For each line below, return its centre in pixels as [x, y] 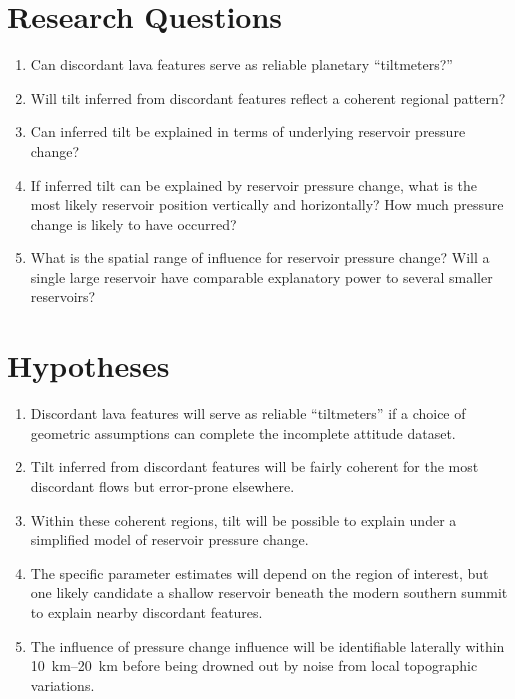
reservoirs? [63, 296]
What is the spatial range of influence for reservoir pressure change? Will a [260, 257]
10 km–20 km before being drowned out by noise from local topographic [254, 665]
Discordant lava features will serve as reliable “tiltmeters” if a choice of [248, 413]
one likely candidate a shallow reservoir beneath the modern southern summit [269, 592]
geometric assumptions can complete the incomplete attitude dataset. [243, 432]
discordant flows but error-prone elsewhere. [162, 485]
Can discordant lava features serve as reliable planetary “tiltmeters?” [241, 64]
